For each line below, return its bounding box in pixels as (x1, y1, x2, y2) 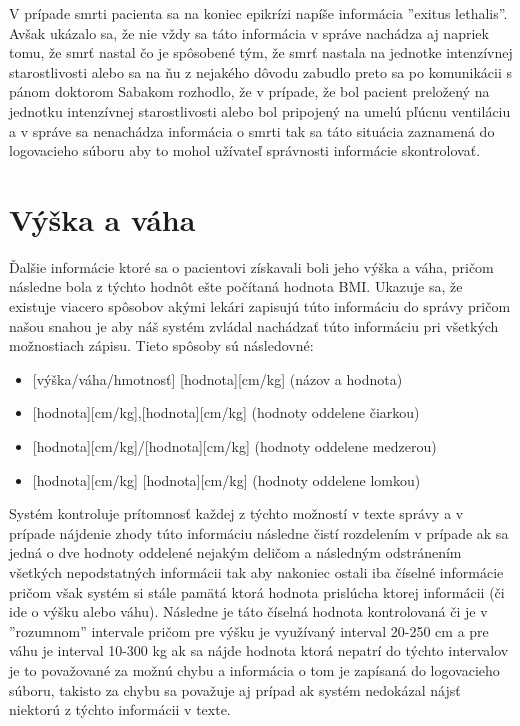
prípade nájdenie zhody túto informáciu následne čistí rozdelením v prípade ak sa (9, 522, 509, 543)
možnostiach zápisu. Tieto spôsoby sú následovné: (9, 335, 314, 356)
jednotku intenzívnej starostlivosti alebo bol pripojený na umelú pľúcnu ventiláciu (9, 100, 511, 121)
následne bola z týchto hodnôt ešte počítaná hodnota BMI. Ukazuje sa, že (9, 276, 463, 297)
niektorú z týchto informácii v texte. (9, 699, 231, 720)
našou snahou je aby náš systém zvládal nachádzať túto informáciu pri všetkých (9, 315, 499, 336)
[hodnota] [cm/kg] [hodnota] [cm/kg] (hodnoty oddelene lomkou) (32, 469, 421, 490)
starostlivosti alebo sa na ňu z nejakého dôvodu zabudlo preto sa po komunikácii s (9, 61, 512, 82)
